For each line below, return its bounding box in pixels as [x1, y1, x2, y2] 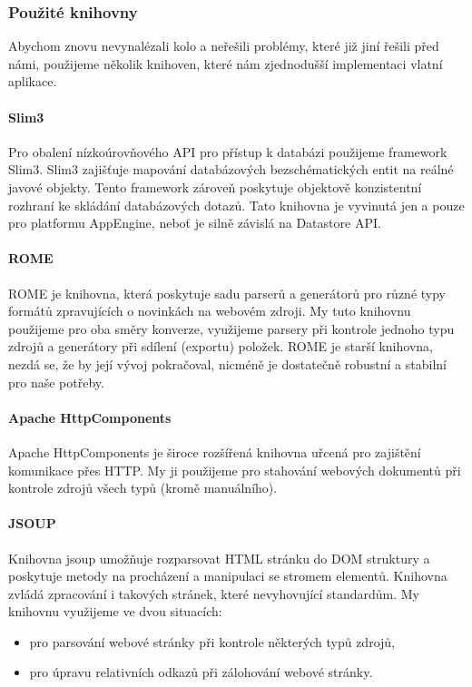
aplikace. [8, 72, 57, 91]
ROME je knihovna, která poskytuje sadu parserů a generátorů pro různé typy [8, 283, 447, 302]
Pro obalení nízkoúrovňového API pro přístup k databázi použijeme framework [8, 142, 447, 161]
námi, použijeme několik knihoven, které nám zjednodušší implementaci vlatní [8, 54, 443, 73]
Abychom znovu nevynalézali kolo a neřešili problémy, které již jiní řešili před [8, 36, 439, 55]
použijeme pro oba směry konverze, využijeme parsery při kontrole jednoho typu [8, 319, 455, 338]
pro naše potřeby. [8, 372, 104, 391]
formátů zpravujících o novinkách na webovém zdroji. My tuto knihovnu [8, 301, 411, 320]
